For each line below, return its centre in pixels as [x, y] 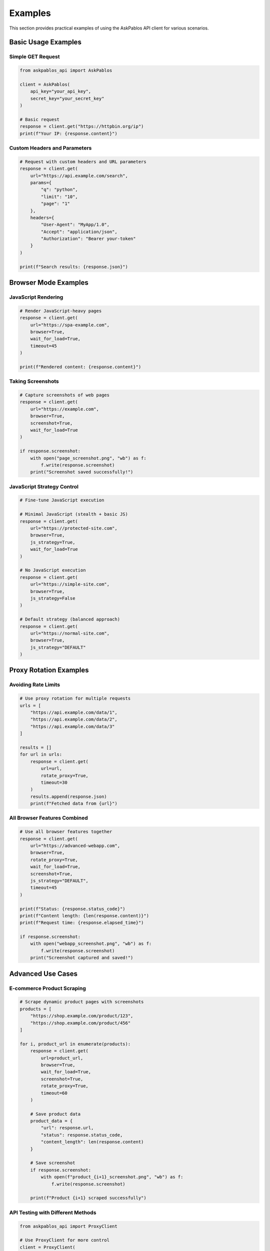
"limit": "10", [59, 197]
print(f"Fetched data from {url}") [74, 804]
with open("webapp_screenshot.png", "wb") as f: [91, 944]
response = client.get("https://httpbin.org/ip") [82, 127]
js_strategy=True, [53, 542]
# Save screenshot [53, 1163]
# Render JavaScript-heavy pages [61, 311]
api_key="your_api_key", [61, 92]
